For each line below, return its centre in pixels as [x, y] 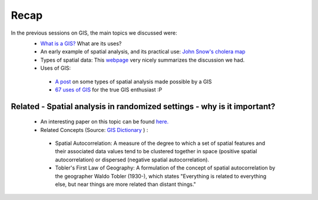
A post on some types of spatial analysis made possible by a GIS [133, 82]
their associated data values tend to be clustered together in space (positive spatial [156, 151]
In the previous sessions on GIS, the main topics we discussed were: [94, 33]
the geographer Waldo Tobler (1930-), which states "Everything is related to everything [161, 176]
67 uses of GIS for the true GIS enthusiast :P [109, 89]
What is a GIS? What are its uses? [81, 43]
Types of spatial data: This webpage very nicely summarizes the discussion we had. [143, 60]
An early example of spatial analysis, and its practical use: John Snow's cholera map [143, 52]
